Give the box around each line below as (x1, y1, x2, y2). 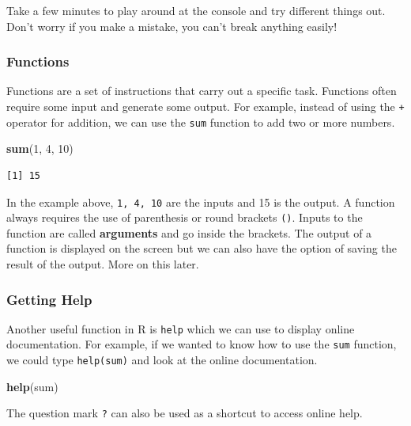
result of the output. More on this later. (6, 256, 199, 272)
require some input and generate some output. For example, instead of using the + (6, 98, 405, 114)
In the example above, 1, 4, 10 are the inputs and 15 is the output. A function (6, 193, 395, 210)
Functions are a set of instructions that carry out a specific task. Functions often (6, 82, 397, 99)
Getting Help (6, 289, 92, 309)
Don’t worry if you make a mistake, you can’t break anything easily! (6, 17, 337, 34)
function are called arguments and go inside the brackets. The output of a (6, 224, 372, 241)
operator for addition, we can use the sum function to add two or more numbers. (6, 113, 395, 130)
